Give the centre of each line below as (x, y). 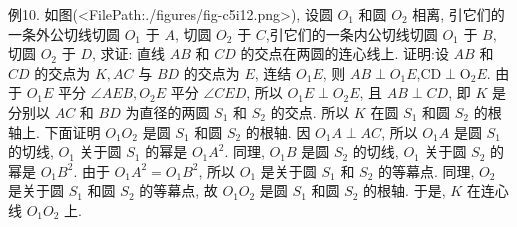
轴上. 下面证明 (54, 131)
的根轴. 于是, (404, 190)
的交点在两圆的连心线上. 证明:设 (344, 53)
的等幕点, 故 (178, 190)
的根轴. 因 (278, 131)
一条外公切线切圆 (64, 33)
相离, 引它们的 (458, 14)
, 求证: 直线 (128, 53)
